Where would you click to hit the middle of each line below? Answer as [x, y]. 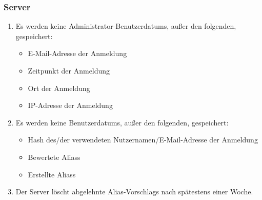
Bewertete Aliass [54, 157]
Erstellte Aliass [52, 174]
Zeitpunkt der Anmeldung [69, 70]
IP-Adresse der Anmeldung [70, 105]
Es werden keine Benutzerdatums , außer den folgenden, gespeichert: [122, 122]
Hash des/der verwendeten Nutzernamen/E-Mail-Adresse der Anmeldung [143, 140]
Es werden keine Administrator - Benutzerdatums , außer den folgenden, [126, 26]
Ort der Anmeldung [59, 88]
